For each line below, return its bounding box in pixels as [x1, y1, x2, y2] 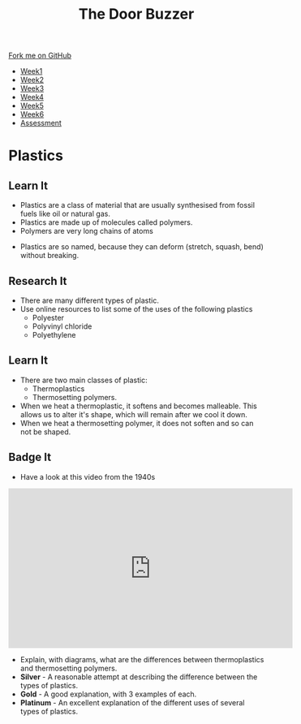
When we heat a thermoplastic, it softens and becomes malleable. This [19, 401, 258, 411]
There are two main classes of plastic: [19, 375, 148, 385]
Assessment [19, 119, 62, 128]
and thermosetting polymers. [19, 663, 118, 673]
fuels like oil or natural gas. [19, 209, 111, 219]
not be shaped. [19, 427, 71, 437]
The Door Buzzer [78, 5, 195, 24]
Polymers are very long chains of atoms [19, 226, 154, 236]
